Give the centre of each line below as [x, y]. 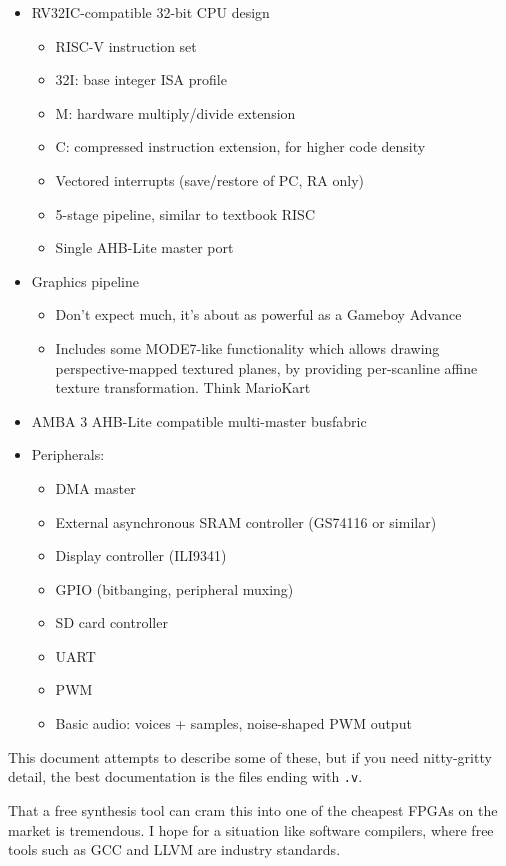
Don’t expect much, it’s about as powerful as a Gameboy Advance [258, 314]
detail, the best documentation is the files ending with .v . [185, 776]
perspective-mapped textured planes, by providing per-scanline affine [266, 367]
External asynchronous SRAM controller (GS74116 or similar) [246, 521]
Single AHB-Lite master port [144, 247]
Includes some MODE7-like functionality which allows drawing [247, 347]
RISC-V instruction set [126, 45]
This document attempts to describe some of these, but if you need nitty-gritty [250, 756]
